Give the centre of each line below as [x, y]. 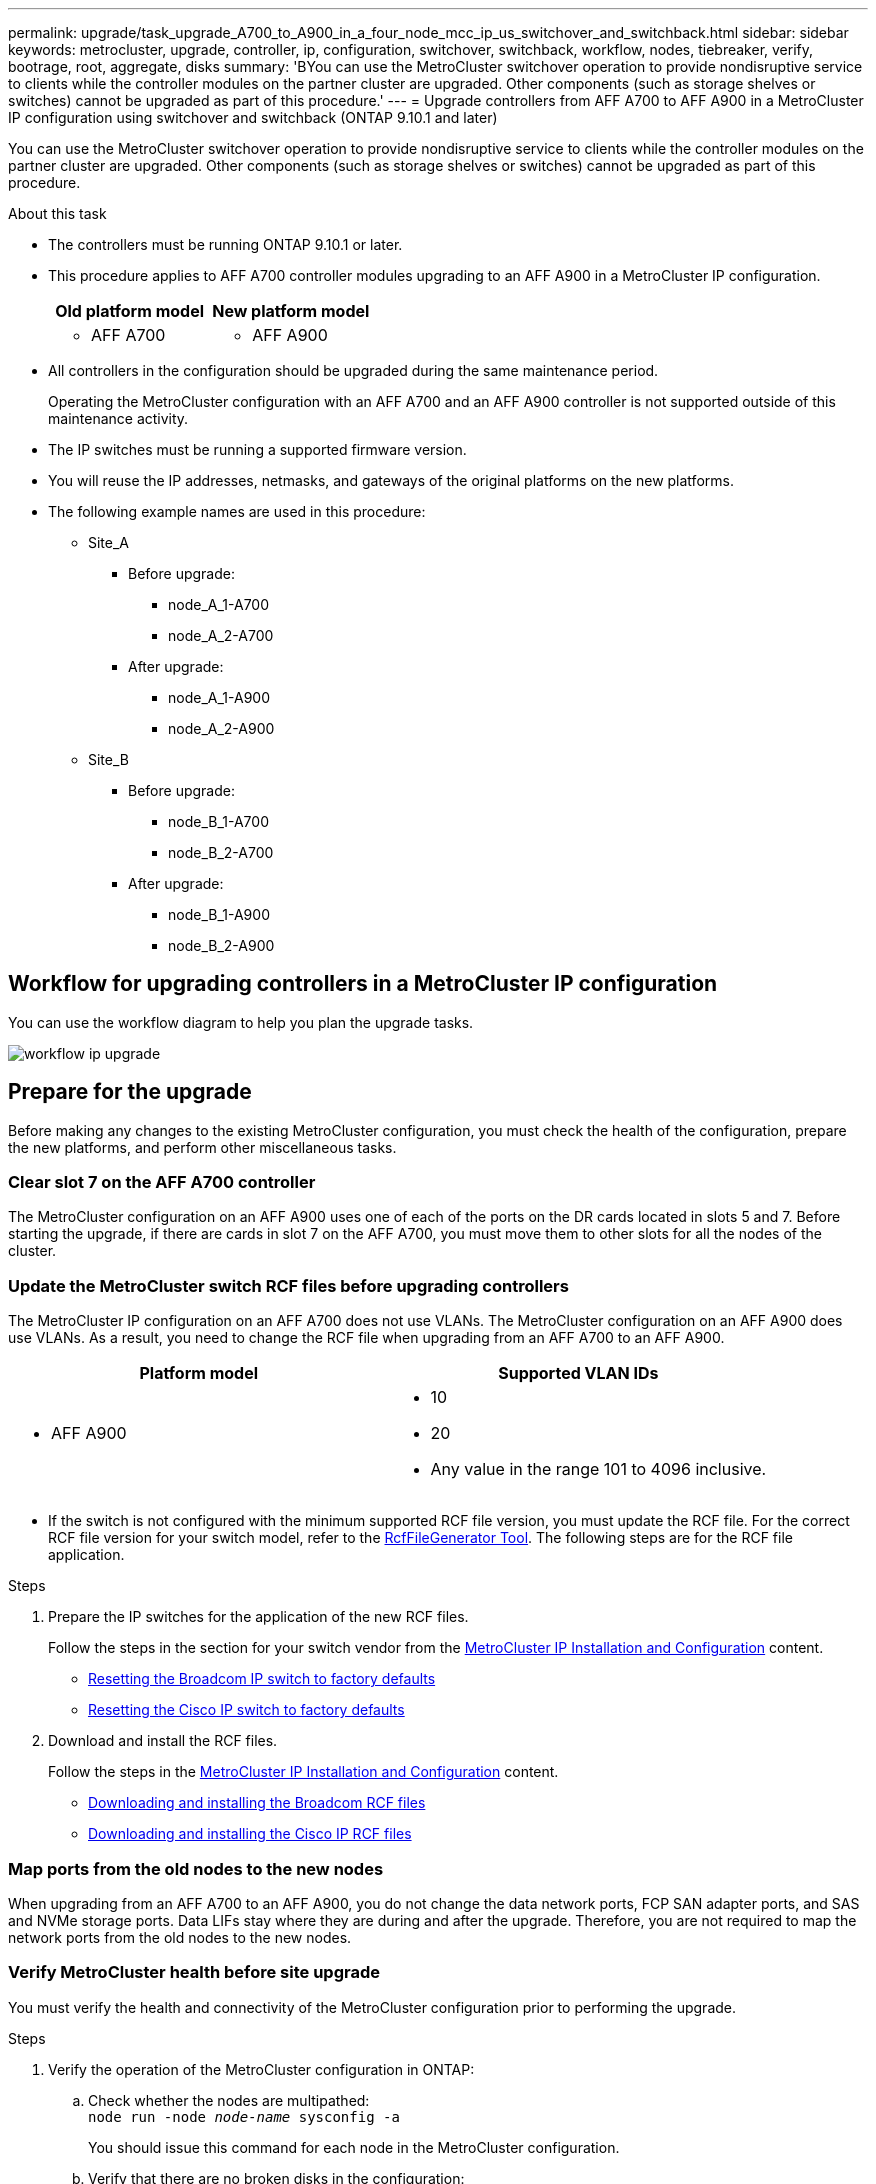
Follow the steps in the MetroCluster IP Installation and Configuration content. [303, 1772]
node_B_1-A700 [218, 821]
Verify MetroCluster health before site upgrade [194, 1972]
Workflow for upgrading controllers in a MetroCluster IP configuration [363, 984]
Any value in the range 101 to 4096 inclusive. [598, 1469]
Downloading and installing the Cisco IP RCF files [250, 1834]
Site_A [109, 542]
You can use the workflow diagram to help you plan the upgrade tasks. [241, 1022]
